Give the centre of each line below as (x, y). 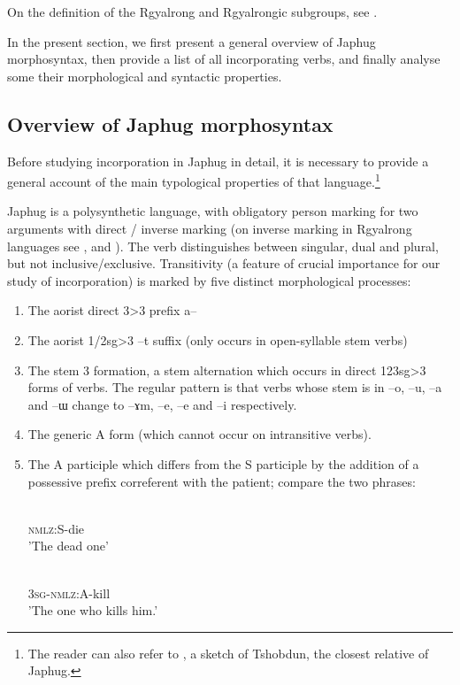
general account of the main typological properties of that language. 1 (194, 180)
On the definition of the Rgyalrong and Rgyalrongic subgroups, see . (192, 12)
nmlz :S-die (56, 528)
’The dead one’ (68, 546)
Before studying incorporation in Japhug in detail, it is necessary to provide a (218, 161)
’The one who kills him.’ (93, 610)
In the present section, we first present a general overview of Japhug (192, 41)
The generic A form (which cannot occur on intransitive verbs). (199, 434)
